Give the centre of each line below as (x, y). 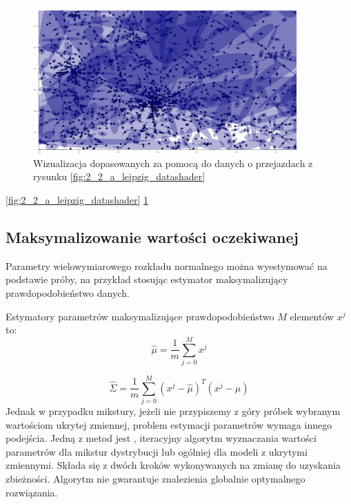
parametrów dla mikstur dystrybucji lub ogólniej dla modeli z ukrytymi (157, 451)
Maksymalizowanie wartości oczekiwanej (152, 237)
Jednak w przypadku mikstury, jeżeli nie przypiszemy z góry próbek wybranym (173, 411)
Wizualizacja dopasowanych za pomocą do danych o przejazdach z (173, 163)
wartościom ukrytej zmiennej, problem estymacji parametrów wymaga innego (169, 424)
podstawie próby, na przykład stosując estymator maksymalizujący (147, 279)
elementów (312, 316)
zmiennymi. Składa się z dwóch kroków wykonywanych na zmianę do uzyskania (173, 465)
